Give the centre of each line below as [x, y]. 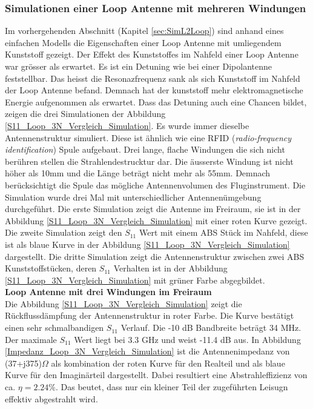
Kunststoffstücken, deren [51, 268]
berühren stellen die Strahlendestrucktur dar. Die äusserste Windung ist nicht [149, 161]
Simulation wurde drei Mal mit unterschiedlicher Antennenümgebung [133, 197]
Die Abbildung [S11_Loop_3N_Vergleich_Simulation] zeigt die [124, 303]
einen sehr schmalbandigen [54, 328]
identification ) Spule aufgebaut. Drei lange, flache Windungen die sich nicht [145, 149]
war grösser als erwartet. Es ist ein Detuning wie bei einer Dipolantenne [139, 66]
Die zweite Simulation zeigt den [64, 232]
